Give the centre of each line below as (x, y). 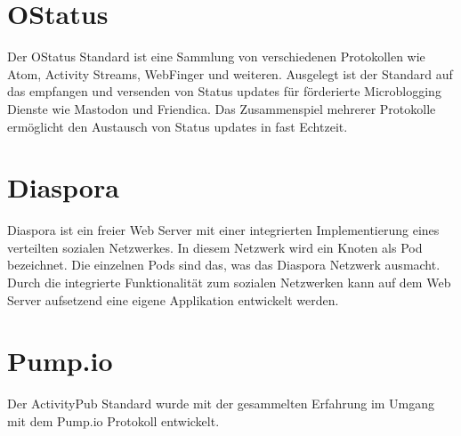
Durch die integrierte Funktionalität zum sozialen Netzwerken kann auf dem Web (229, 282)
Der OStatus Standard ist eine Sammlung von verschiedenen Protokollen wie (216, 57)
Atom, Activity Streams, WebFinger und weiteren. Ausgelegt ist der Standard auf (230, 73)
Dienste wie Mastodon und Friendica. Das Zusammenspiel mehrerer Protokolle (222, 108)
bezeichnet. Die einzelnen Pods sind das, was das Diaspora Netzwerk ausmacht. (224, 265)
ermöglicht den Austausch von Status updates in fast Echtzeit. (178, 126)
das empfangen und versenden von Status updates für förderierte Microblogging (224, 91)
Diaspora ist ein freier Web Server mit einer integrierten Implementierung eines (223, 230)
